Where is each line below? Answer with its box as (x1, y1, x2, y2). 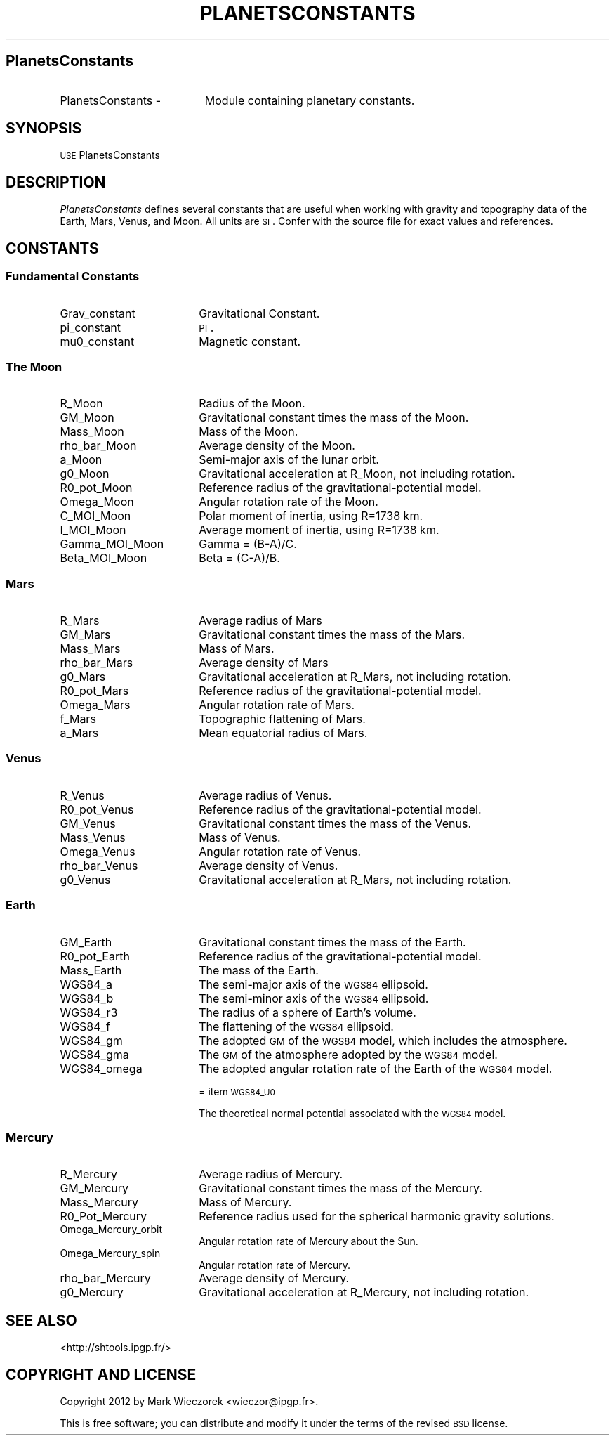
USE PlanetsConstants (60, 149, 160, 162)
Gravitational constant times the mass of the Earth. (199, 934, 466, 949)
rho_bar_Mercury (60, 1271, 151, 1286)
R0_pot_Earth (60, 948, 130, 963)
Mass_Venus (60, 830, 126, 845)
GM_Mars (60, 627, 111, 641)
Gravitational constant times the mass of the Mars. (199, 627, 465, 641)
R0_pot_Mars (60, 684, 129, 698)
